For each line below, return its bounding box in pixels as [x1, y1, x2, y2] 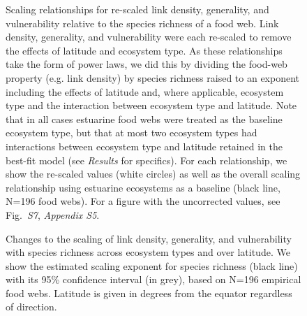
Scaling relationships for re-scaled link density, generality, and [6, 2, 269, 16]
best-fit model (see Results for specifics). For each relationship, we [6, 152, 287, 167]
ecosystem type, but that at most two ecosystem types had [6, 125, 257, 140]
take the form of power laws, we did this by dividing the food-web [6, 57, 287, 71]
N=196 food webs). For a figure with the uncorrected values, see [6, 194, 280, 208]
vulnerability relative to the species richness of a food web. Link [6, 15, 279, 30]
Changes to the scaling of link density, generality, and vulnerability [6, 231, 292, 245]
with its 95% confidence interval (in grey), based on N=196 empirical [6, 272, 301, 287]
